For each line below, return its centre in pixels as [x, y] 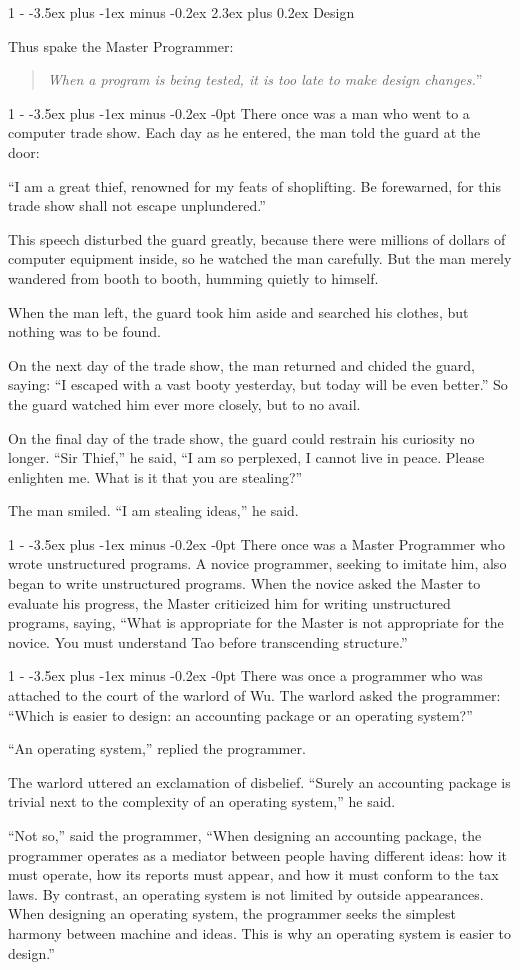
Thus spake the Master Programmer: [121, 45]
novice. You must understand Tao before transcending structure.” [208, 641]
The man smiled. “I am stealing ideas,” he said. [153, 510]
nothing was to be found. [84, 331]
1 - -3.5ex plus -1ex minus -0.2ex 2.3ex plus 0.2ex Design [181, 12]
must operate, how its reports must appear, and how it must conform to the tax [253, 874]
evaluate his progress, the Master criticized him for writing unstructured [229, 602]
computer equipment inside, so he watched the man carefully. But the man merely [260, 258]
